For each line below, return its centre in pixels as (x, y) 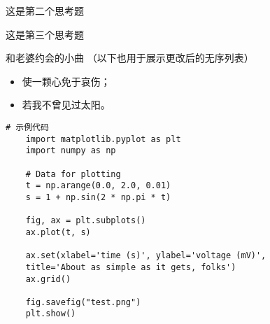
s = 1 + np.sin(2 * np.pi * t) (98, 197)
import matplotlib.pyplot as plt (103, 139)
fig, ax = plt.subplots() (86, 221)
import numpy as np (71, 151)
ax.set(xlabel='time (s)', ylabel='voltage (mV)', (146, 256)
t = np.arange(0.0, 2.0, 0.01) (98, 186)
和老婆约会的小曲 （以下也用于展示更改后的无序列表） (130, 58)
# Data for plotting (73, 174)
